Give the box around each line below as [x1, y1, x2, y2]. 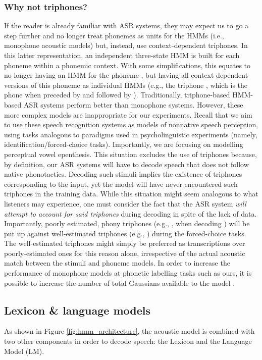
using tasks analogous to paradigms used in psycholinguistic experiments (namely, [4, 129, 257, 139]
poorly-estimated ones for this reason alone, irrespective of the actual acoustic [4, 247, 245, 258]
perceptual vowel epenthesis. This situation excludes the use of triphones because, [4, 148, 257, 159]
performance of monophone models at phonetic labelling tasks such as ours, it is [4, 268, 252, 278]
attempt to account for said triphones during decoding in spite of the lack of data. [4, 208, 257, 219]
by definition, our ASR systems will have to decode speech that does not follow [4, 159, 249, 169]
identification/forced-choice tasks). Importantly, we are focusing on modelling [4, 139, 243, 149]
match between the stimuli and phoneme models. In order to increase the [4, 258, 230, 268]
